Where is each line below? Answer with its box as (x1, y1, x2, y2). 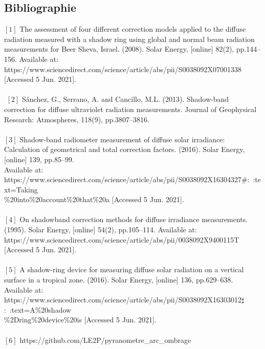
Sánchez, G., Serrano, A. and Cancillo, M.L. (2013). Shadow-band (21, 94, 229, 104)
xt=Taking (4, 184, 38, 194)
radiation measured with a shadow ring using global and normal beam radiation (4, 33, 255, 44)
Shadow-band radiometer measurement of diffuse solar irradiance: (19, 134, 225, 144)
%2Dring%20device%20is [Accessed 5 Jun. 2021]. (4, 314, 157, 325)
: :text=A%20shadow (4, 304, 72, 315)
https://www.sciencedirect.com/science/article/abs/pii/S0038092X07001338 (4, 63, 241, 74)
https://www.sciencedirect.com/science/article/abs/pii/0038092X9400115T (4, 234, 239, 245)
